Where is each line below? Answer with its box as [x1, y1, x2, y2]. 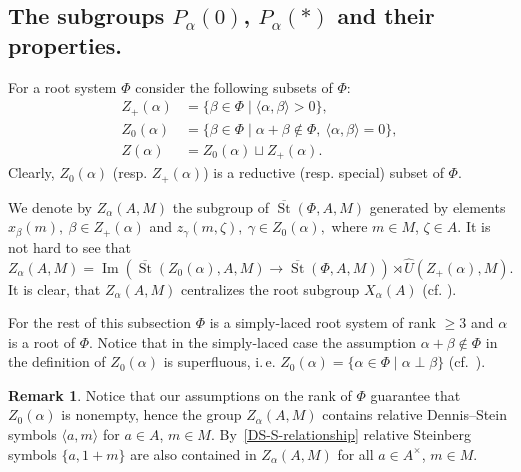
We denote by [8, 196, 92, 217]
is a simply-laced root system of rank [209, 312, 436, 333]
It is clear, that [8, 278, 101, 299]
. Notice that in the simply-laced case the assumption [89, 331, 416, 352]
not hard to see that [8, 236, 132, 257]
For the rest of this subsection [8, 312, 191, 333]
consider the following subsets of [135, 76, 333, 97]
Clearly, [8, 162, 55, 183]
